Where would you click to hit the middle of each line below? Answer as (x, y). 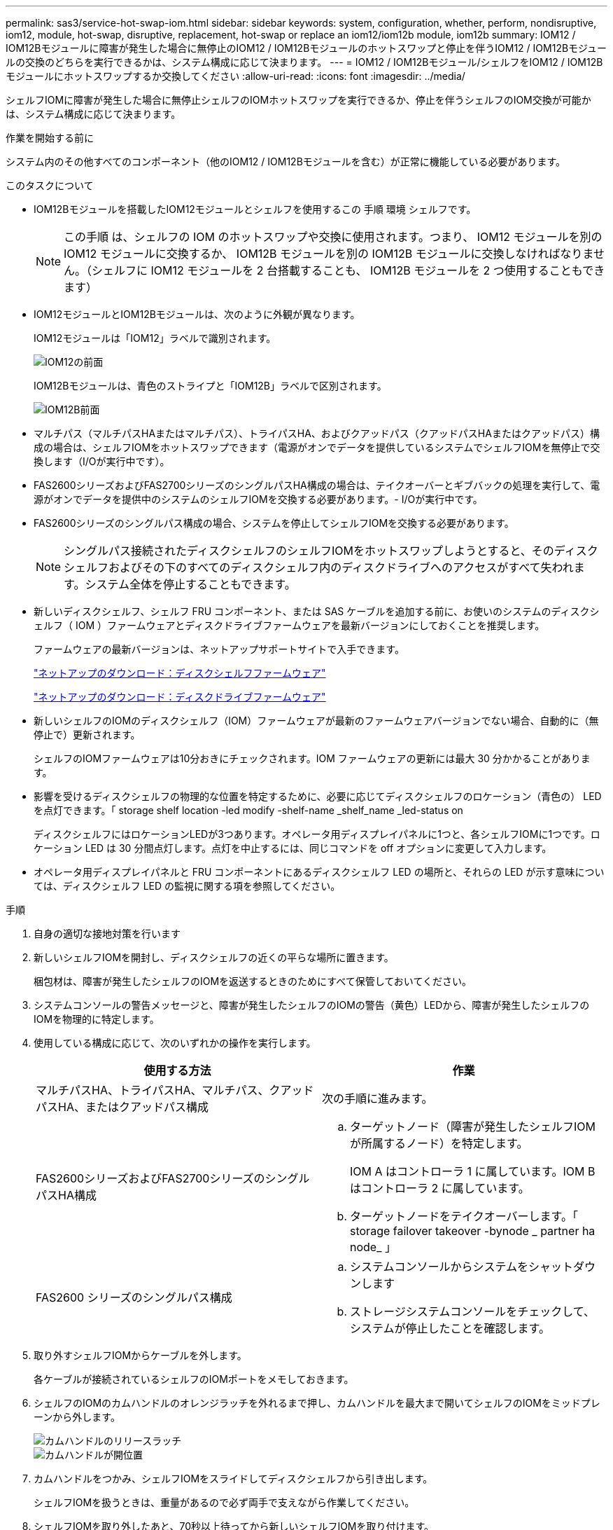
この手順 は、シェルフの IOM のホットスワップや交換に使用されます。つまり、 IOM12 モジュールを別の (333, 237)
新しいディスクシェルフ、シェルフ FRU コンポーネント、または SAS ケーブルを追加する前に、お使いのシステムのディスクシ (317, 611)
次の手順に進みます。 (378, 1098)
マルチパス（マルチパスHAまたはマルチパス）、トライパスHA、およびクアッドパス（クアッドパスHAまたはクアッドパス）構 (317, 433)
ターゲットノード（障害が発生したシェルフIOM (473, 1126)
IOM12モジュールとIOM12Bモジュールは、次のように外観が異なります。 (197, 314)
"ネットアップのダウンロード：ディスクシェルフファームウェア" (180, 673)
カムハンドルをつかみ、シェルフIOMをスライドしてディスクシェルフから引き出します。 (233, 1479)
